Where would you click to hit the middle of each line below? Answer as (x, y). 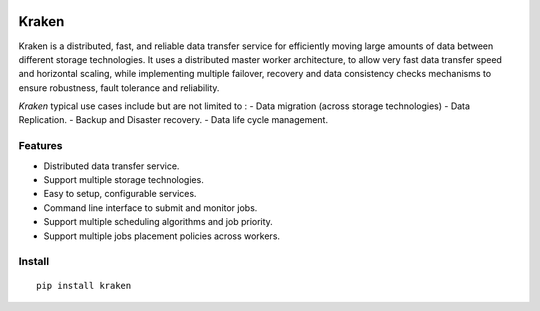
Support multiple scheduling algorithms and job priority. (158, 222)
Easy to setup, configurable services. (120, 194)
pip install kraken (84, 285)
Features (40, 146)
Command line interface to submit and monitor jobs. (150, 207)
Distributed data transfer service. (111, 166)
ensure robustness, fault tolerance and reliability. (119, 87)
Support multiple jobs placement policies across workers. (161, 236)
